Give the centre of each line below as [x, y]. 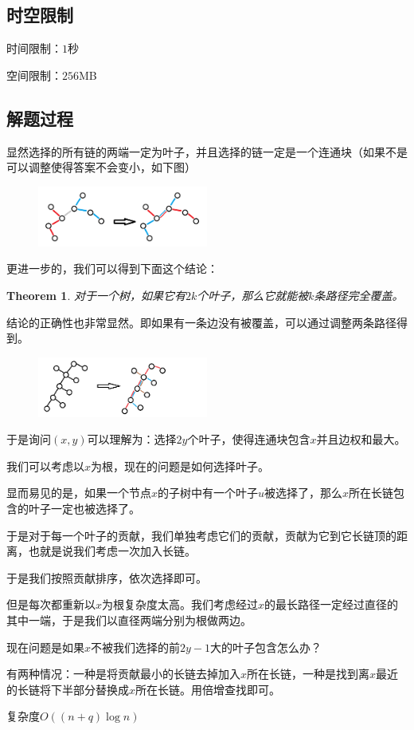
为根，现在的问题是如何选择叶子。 [180, 466]
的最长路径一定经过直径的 [332, 604]
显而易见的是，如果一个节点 [79, 493]
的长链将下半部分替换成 [68, 689]
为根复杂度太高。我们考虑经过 [180, 604]
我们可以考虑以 [45, 466]
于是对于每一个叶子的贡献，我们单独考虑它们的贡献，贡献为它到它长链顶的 [201, 535]
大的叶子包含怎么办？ [266, 647]
